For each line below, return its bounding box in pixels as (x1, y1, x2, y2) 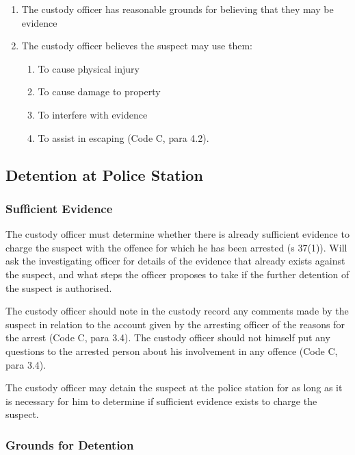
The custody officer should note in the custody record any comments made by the (5, 304, 349, 318)
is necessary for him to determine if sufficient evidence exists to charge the (5, 393, 317, 408)
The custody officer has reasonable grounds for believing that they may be (21, 2, 334, 16)
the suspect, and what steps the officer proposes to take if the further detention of (5, 267, 350, 281)
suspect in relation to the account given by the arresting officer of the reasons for (5, 317, 345, 331)
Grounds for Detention (5, 436, 134, 453)
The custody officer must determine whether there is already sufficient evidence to (5, 227, 350, 241)
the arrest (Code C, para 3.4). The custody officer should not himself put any (5, 330, 330, 345)
